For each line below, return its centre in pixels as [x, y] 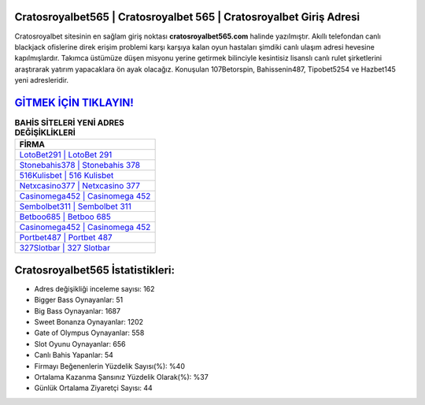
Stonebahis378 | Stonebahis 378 [80, 165]
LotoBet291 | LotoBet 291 [66, 155]
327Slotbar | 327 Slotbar [65, 248]
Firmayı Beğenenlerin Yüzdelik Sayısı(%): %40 [109, 366]
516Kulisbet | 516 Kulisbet [67, 176]
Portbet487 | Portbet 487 [66, 238]
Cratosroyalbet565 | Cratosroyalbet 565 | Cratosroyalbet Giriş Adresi [187, 17]
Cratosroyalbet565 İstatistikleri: [95, 270]
